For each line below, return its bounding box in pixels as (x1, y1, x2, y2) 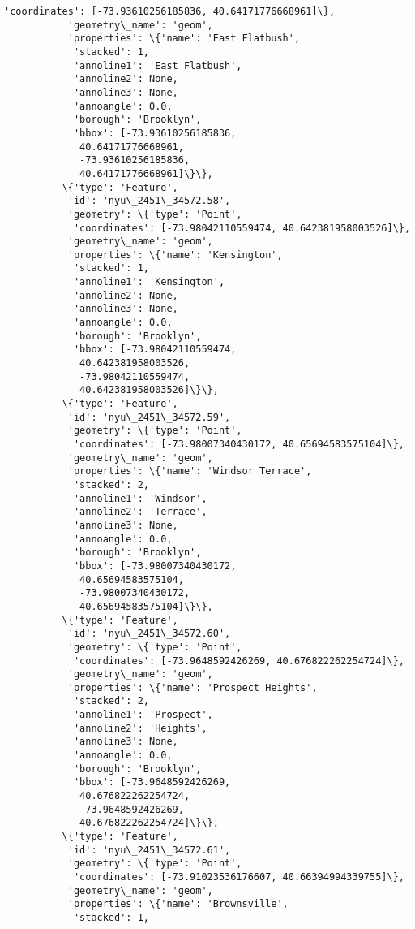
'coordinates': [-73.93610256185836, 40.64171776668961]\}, (4, 6, 336, 17)
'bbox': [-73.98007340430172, (73, 560, 237, 572)
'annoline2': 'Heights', (73, 722, 207, 734)
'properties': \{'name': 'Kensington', (67, 248, 283, 261)
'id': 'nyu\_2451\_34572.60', (67, 628, 231, 640)
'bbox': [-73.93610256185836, (73, 127, 237, 139)
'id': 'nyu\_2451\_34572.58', (67, 195, 231, 207)
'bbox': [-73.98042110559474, (73, 344, 237, 356)
